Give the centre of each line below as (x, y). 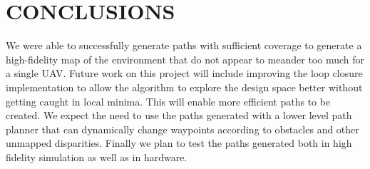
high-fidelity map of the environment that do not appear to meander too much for (185, 59)
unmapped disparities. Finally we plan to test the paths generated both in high (179, 143)
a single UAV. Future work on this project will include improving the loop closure (184, 73)
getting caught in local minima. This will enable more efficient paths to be (168, 101)
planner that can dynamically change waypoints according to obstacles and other (183, 129)
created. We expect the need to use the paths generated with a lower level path (179, 115)
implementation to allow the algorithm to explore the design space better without (184, 87)
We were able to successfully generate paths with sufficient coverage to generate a (184, 45)
